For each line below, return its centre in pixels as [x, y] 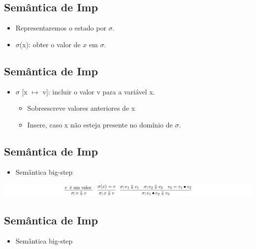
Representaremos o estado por [61, 28]
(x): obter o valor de [50, 44]
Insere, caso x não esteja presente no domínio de [100, 124]
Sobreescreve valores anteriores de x [81, 108]
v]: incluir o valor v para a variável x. [99, 91]
